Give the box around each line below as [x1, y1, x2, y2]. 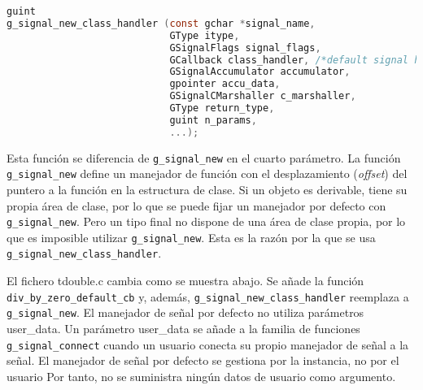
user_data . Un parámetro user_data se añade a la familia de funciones [7, 320, 360, 336]
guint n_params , [169, 114, 257, 126]
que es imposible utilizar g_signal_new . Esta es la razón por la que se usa [7, 228, 376, 245]
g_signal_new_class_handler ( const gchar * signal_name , [7, 17, 316, 29]
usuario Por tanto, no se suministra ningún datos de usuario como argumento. [7, 367, 396, 384]
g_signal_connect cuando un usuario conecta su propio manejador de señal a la [7, 336, 409, 353]
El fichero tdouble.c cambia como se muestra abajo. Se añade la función [7, 272, 364, 289]
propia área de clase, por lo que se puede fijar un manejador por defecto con [7, 197, 386, 214]
